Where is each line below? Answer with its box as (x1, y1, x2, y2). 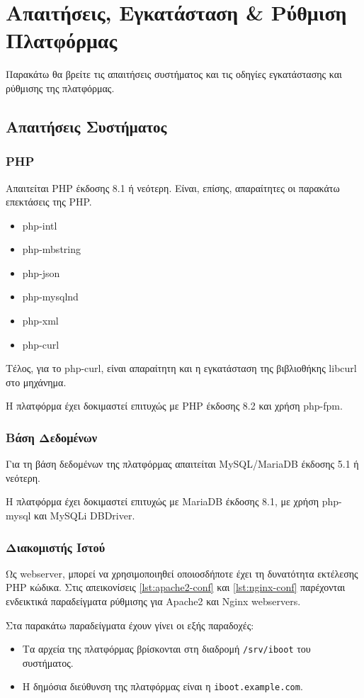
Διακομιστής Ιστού (6, 538, 106, 556)
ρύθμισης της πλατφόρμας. (6, 80, 115, 95)
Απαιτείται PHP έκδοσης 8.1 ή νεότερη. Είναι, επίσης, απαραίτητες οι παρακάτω (6, 180, 340, 195)
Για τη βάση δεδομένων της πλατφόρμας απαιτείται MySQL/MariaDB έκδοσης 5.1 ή (6, 456, 359, 471)
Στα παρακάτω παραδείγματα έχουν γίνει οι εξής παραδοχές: (6, 617, 254, 632)
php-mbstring (22, 242, 81, 257)
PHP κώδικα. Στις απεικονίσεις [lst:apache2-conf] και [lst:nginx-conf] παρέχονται (6, 580, 346, 595)
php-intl (22, 218, 57, 232)
